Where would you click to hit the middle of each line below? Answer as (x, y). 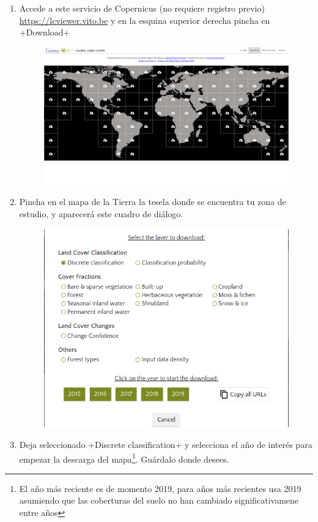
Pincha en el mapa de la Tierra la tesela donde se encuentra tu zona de (153, 202)
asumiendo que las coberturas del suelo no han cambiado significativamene (159, 500)
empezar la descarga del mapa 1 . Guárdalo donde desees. (124, 458)
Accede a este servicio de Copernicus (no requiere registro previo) (142, 8)
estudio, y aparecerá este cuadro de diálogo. (101, 214)
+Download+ (45, 32)
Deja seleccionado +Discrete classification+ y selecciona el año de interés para (166, 445)
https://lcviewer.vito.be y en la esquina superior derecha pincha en (145, 20)
